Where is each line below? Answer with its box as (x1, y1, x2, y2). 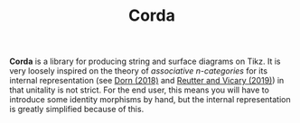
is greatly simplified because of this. (9, 104, 145, 115)
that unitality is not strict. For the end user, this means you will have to (9, 84, 269, 95)
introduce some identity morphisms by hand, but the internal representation (9, 94, 291, 105)
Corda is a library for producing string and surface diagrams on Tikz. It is (9, 56, 282, 67)
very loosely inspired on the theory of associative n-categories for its (9, 66, 268, 76)
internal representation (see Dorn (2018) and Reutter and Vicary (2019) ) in (9, 75, 285, 86)
